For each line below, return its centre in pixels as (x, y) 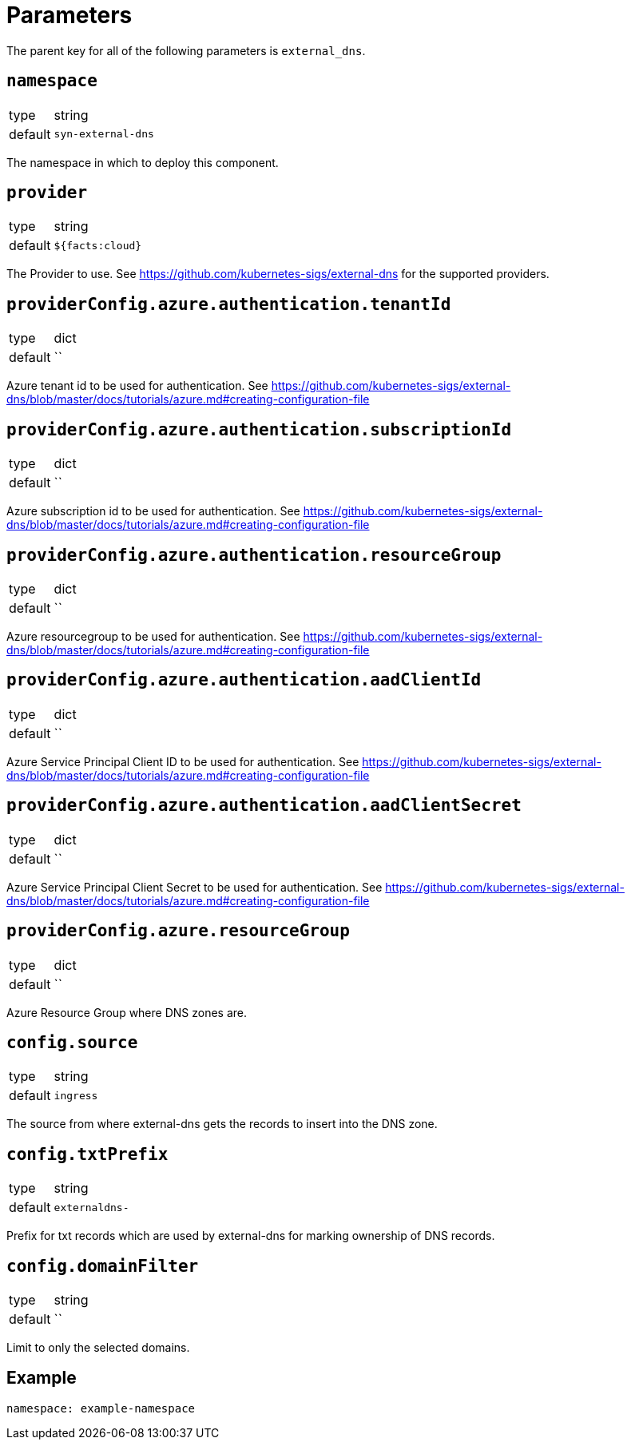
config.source (72, 1042)
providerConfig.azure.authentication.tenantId (229, 304)
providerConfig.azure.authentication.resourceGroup (254, 555)
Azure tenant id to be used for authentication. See (137, 386)
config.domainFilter (103, 1266)
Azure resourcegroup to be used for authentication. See (153, 636)
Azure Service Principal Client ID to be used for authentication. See (183, 761)
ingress (76, 1095)
